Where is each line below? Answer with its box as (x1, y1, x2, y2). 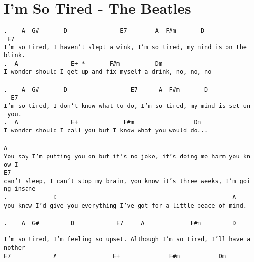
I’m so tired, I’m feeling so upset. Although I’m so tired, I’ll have (4, 236, 243, 243)
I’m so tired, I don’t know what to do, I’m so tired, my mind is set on (4, 102, 251, 109)
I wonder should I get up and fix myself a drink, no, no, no (4, 68, 212, 76)
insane (14, 185, 36, 193)
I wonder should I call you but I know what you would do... (4, 127, 208, 134)
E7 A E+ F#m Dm (4, 252, 226, 260)
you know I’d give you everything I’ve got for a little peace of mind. (4, 202, 247, 209)
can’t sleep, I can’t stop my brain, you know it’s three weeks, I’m (4, 177, 236, 184)
